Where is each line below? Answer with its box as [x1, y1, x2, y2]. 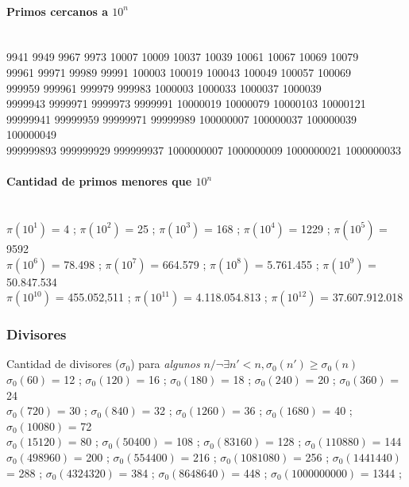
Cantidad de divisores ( [6, 355, 120, 372]
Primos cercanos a [6, 2, 108, 19]
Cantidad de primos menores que [6, 173, 192, 190]
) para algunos [130, 355, 200, 372]
